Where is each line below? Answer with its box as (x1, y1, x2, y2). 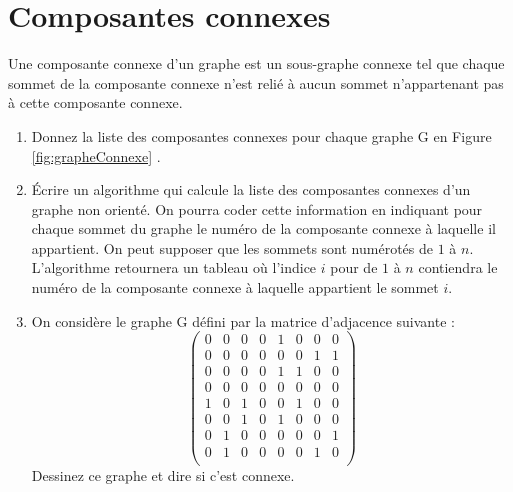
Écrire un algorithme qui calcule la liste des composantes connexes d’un (31, 179, 471, 200)
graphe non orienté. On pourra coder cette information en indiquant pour (31, 198, 483, 219)
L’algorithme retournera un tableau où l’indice (31, 257, 317, 278)
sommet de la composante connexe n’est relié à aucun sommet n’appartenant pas (8, 72, 504, 93)
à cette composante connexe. (8, 92, 183, 113)
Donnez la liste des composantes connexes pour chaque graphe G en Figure (31, 125, 492, 146)
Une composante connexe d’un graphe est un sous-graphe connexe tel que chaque (8, 53, 505, 74)
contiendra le (418, 257, 498, 278)
